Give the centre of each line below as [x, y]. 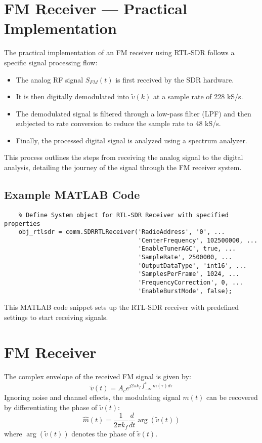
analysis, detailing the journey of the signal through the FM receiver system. [123, 167]
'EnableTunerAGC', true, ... [187, 249]
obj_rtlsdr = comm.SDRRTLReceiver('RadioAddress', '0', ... [122, 232]
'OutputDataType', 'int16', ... [192, 266]
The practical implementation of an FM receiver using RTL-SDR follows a [119, 52]
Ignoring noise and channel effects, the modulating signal [92, 397]
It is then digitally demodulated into [73, 96]
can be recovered [232, 397]
